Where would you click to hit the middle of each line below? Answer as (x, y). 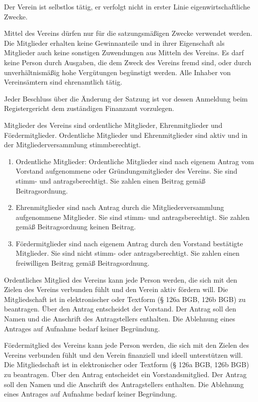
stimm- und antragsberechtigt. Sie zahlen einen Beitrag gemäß (110, 180)
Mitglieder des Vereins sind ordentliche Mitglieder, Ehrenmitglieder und (113, 125)
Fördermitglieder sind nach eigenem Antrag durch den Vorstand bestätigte (129, 243)
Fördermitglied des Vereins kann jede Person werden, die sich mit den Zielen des (127, 345)
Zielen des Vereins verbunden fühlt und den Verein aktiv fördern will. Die (116, 289)
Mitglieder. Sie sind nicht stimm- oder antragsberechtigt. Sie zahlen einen (128, 253)
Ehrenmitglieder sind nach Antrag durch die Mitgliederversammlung (120, 207)
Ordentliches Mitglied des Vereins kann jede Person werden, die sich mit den (121, 279)
